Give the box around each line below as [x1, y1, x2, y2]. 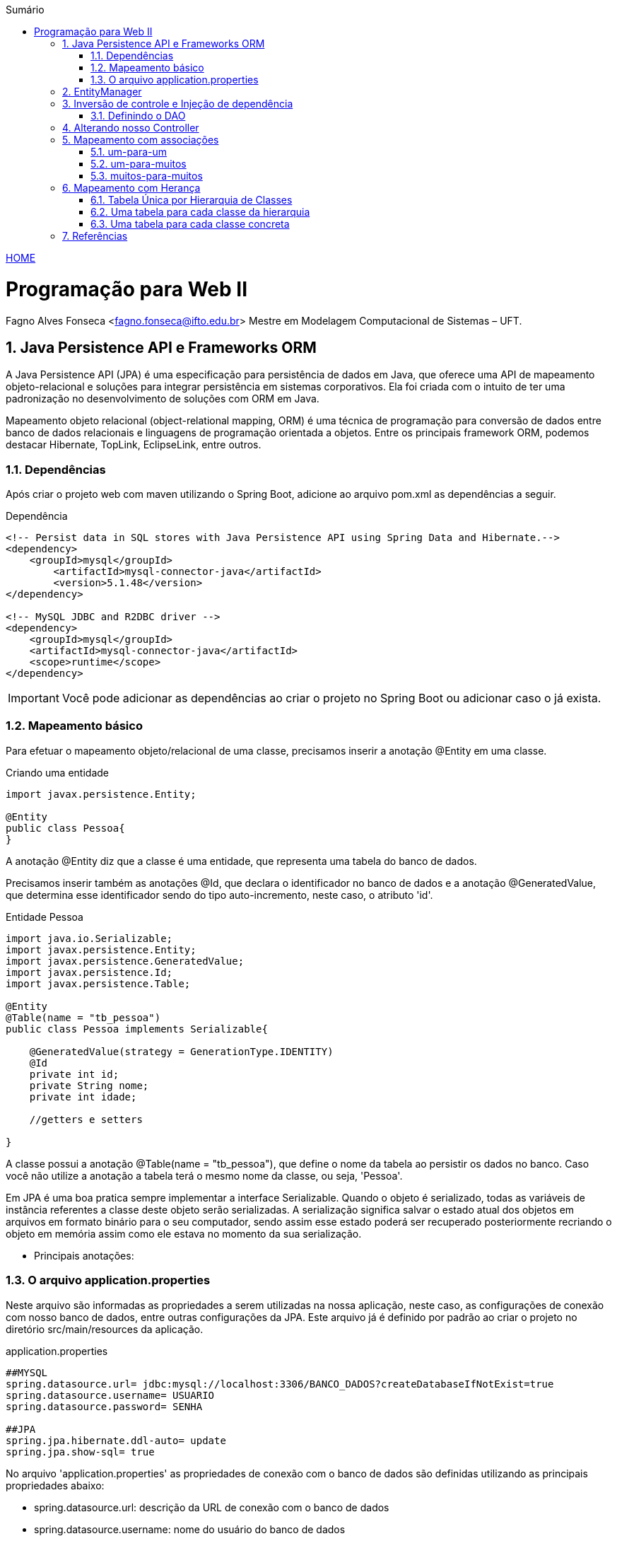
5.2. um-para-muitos [90, 158, 187, 170]
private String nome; [29, 1079, 149, 1091]
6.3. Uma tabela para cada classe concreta [90, 218, 290, 230]
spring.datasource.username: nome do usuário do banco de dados [34, 1523, 346, 1535]
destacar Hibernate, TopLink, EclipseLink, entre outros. [6, 438, 262, 451]
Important [8, 691, 59, 706]
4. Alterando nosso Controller [62, 122, 199, 134]
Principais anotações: [34, 1249, 134, 1262]
